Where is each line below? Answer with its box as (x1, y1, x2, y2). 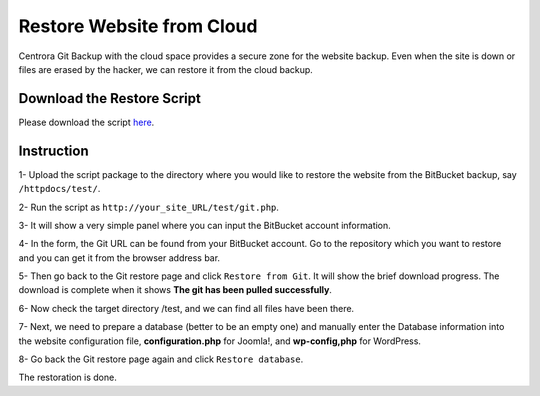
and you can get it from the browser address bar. (18, 251, 220, 264)
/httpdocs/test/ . (18, 183, 101, 195)
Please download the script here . (18, 116, 155, 128)
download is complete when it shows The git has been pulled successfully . (18, 284, 332, 296)
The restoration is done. (18, 371, 117, 384)
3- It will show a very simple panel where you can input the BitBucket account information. (18, 219, 392, 231)
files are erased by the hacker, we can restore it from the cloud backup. (18, 63, 314, 75)
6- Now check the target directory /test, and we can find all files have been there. (18, 302, 355, 314)
